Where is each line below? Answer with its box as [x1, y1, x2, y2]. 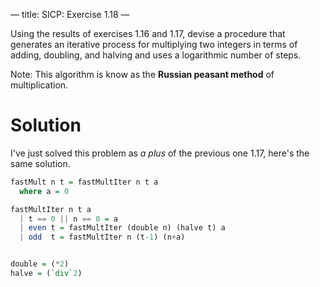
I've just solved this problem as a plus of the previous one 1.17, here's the [10, 147, 310, 159]
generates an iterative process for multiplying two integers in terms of [10, 39, 298, 50]
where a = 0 [19, 186, 70, 196]
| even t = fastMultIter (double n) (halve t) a [19, 223, 226, 233]
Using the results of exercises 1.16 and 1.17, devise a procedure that [10, 28, 286, 39]
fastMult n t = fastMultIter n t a [10, 177, 159, 187]
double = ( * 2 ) [10, 259, 70, 269]
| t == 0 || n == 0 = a [19, 214, 118, 224]
